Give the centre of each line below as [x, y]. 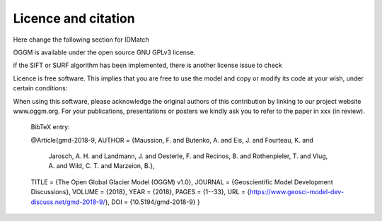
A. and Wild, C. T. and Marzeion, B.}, [102, 166]
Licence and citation [74, 18]
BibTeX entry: [50, 127]
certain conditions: [40, 88]
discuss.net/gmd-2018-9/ [68, 202]
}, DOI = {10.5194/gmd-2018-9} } [153, 202]
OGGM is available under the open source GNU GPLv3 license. [104, 52]
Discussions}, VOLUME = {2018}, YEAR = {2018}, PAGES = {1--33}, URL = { [140, 192]
